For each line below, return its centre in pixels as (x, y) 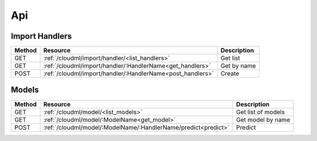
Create (230, 73)
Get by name (238, 66)
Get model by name (263, 119)
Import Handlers (41, 36)
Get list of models (260, 112)
